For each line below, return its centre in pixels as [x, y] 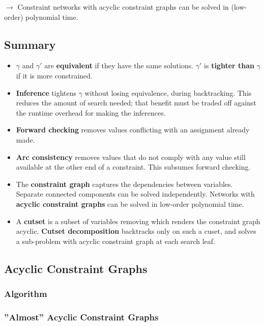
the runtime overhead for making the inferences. [91, 112]
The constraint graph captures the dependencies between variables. [124, 184]
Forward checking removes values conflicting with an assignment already [133, 130]
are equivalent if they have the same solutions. [119, 65]
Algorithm [26, 293]
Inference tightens [46, 92]
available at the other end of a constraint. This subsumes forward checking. [133, 167]
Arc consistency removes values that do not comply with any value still [131, 157]
